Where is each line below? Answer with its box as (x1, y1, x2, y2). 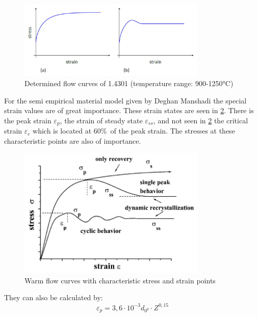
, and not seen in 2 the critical (153, 115, 248, 125)
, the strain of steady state (60, 115, 143, 125)
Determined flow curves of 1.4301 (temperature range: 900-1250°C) (24, 78, 234, 89)
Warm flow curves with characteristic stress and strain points (24, 275, 216, 285)
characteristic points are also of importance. (4, 135, 141, 146)
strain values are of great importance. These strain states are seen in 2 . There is (4, 105, 254, 116)
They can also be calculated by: (4, 292, 103, 303)
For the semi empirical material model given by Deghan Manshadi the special (4, 95, 247, 105)
